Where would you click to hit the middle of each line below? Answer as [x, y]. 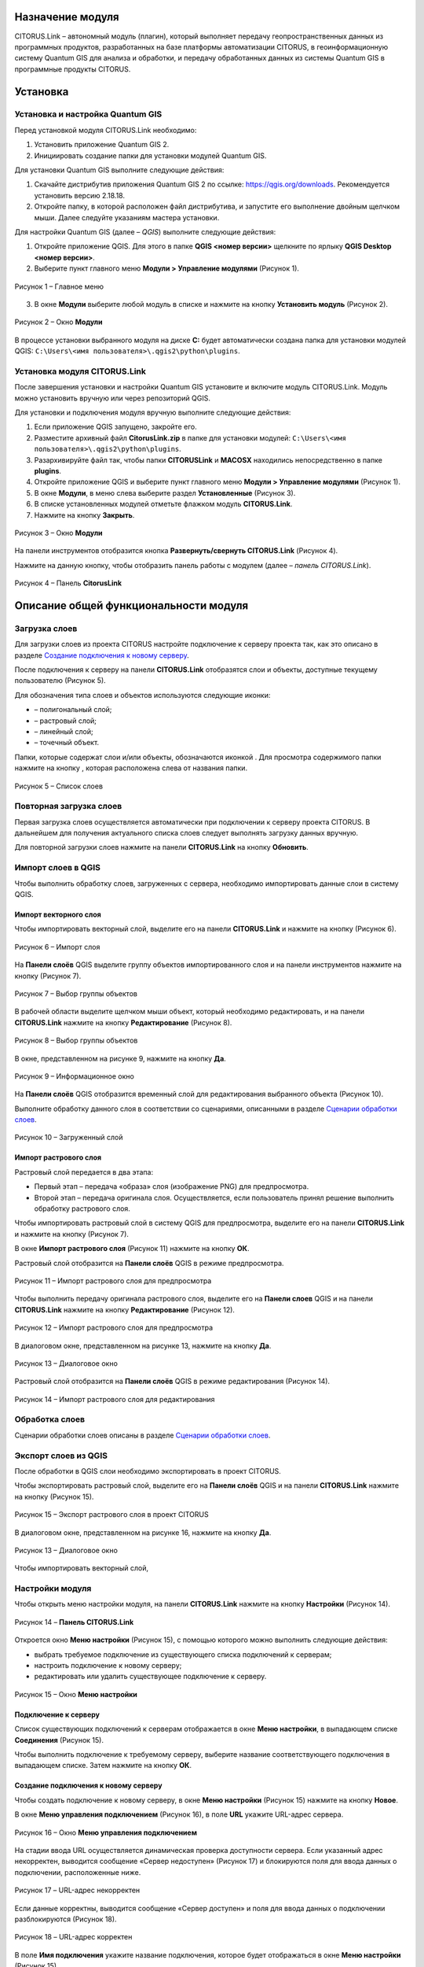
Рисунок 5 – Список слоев [59, 786]
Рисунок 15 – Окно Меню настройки [76, 1694]
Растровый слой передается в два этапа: [84, 1172]
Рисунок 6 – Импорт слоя [57, 947]
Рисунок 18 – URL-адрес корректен [73, 1937]
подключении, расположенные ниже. [78, 1872]
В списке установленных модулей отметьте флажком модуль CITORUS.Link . [163, 504]
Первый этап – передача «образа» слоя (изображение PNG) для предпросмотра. [172, 1186]
